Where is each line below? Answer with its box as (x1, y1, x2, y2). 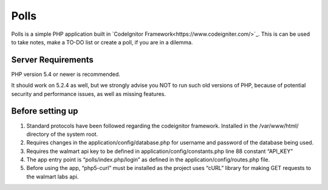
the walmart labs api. (26, 173, 79, 180)
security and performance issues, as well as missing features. (11, 90, 166, 97)
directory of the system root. (26, 131, 98, 138)
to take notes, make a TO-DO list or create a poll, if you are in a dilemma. (11, 38, 193, 46)
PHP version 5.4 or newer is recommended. (11, 70, 121, 78)
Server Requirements (11, 55, 94, 65)
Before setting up (11, 106, 78, 117)
